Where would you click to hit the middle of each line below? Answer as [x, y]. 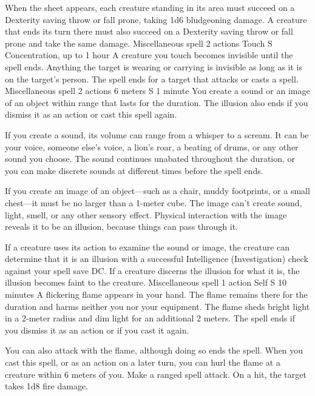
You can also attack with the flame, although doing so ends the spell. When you [154, 350]
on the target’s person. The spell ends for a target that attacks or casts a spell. [152, 79]
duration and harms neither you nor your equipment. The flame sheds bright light [157, 306]
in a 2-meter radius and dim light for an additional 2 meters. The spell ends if [150, 318]
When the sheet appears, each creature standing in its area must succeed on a [150, 7]
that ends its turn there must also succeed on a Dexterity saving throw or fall [149, 31]
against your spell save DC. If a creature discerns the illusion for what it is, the [152, 270]
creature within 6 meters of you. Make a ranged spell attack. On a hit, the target [156, 374]
